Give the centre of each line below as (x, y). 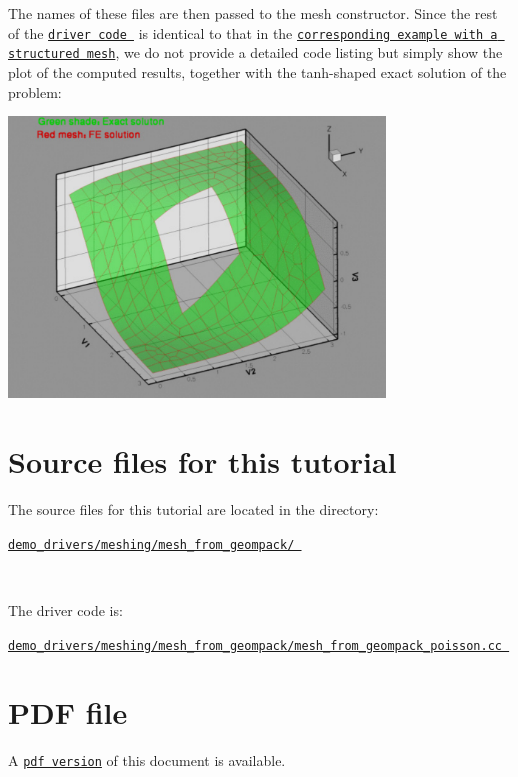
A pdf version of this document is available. (147, 760)
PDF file (68, 712)
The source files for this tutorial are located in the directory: (193, 509)
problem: (35, 91)
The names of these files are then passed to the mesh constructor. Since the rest (253, 13)
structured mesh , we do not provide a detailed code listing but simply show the (255, 52)
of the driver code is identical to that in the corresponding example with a (253, 32)
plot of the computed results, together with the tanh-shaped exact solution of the (257, 71)
